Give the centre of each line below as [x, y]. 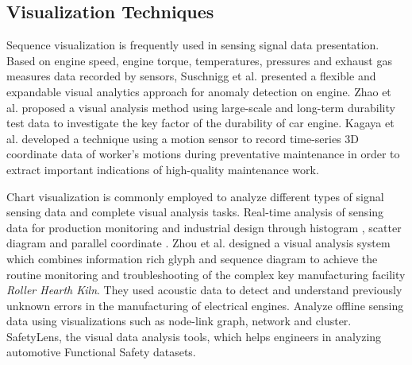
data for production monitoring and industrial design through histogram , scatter [204, 227]
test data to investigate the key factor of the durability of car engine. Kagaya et [200, 123]
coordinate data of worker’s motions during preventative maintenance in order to [203, 154]
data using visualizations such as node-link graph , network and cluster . [179, 321]
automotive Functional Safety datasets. [101, 352]
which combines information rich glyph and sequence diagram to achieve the [192, 258]
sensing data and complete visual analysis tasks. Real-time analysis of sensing [195, 212]
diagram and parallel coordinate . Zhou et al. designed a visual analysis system [198, 243]
